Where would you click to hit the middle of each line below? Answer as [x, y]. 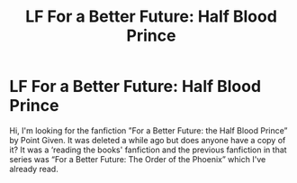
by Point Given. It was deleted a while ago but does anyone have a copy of [148, 140]
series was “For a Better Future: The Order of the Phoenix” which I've [138, 159]
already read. [34, 169]
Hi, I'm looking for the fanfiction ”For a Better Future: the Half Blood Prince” [148, 130]
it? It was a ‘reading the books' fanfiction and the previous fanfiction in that [148, 150]
